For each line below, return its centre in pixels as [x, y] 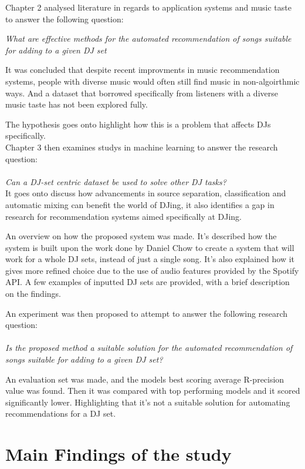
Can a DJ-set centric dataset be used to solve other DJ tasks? [116, 181]
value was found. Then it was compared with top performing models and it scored [153, 391]
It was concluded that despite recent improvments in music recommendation [143, 70]
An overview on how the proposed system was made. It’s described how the [141, 236]
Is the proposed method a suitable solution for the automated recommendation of [149, 348]
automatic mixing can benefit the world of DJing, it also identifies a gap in [140, 204]
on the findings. [33, 294]
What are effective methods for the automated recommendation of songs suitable [148, 38]
